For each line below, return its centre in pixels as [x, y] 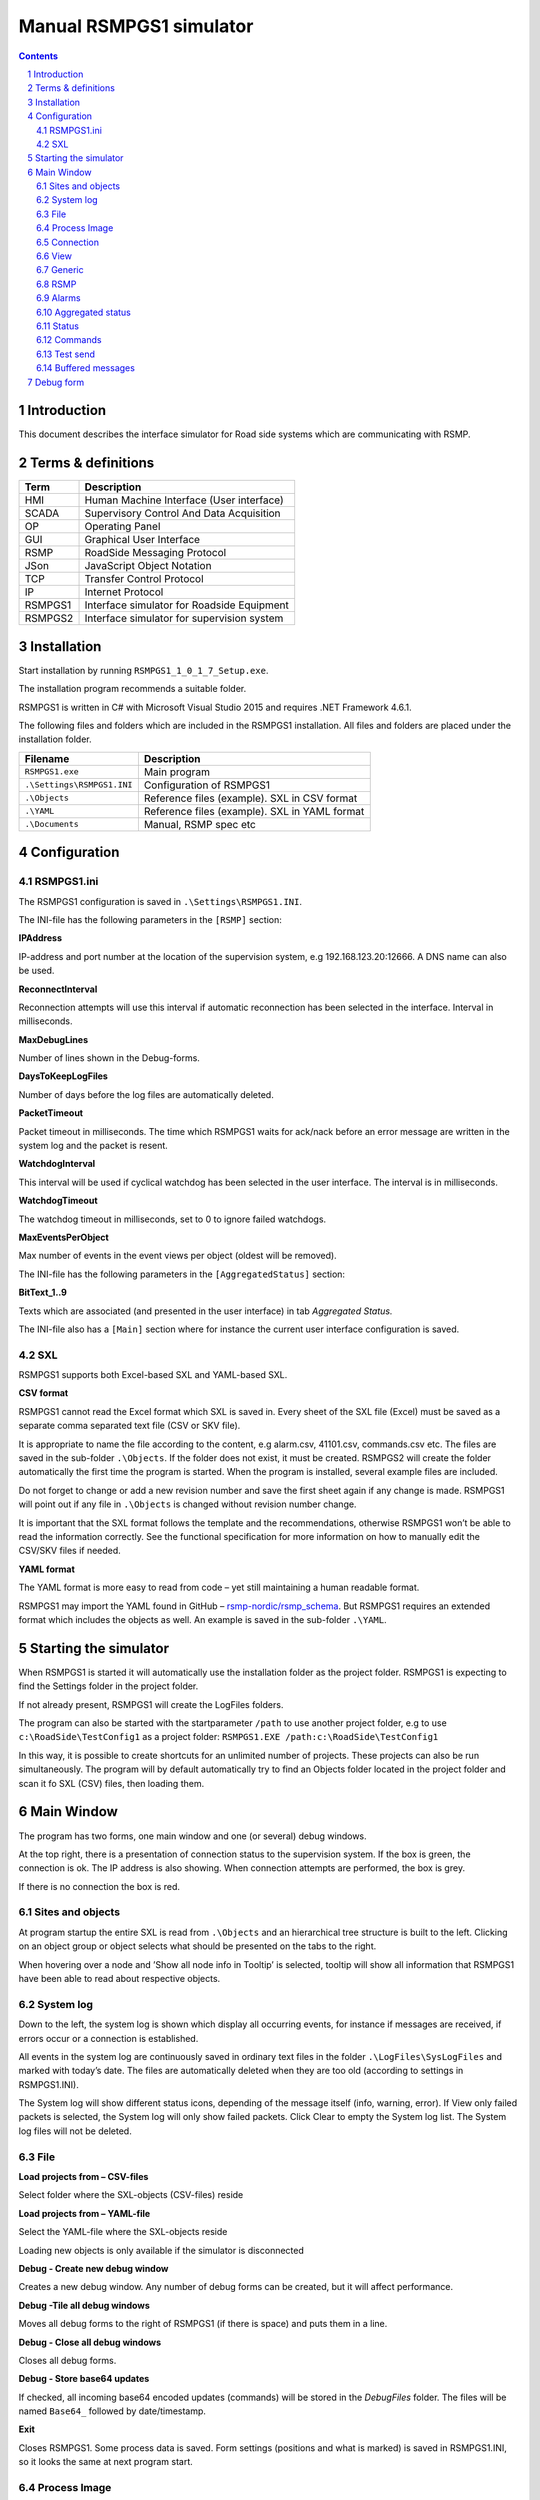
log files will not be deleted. [75, 2131]
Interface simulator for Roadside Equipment [186, 605]
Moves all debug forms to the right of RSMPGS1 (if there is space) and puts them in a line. [203, 2324]
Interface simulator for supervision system [184, 618]
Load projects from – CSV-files [83, 2176]
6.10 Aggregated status [84, 312]
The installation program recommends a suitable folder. [132, 689]
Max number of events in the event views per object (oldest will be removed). [177, 1256]
